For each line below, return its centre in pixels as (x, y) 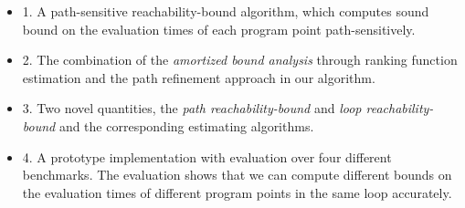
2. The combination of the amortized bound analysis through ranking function (240, 60)
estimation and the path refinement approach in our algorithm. (199, 77)
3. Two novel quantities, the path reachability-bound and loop (192, 108)
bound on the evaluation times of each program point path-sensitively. (219, 29)
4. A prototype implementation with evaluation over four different (207, 156)
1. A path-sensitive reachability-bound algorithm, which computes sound (226, 11)
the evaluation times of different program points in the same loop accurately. (237, 192)
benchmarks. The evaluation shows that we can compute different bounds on (237, 175)
